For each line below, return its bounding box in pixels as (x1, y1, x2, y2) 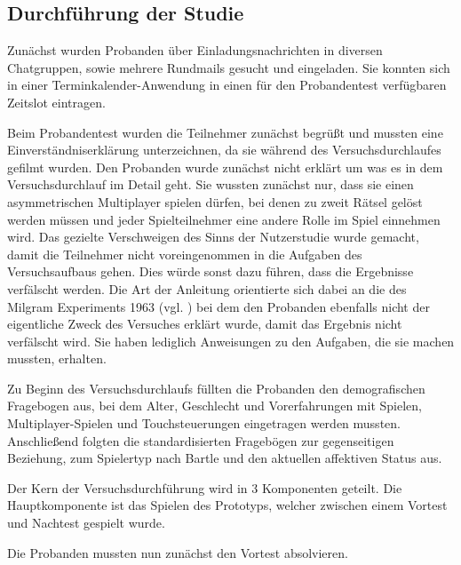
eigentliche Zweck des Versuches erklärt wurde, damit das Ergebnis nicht (7, 314, 402, 333)
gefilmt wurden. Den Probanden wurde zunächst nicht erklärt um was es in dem (7, 157, 443, 176)
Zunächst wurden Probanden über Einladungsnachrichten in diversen (7, 41, 383, 60)
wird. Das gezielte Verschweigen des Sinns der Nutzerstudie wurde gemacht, (7, 227, 419, 246)
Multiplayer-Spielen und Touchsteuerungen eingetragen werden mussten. (7, 414, 401, 433)
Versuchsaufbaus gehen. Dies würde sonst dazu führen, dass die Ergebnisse (7, 262, 414, 281)
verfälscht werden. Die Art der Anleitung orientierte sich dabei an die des (7, 279, 407, 298)
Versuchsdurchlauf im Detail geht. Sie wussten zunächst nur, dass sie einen (7, 175, 414, 194)
